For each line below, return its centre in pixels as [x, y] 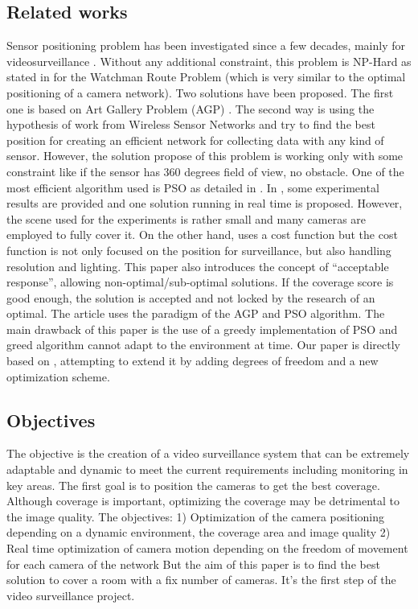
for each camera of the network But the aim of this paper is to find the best [193, 564]
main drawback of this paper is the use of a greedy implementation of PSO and [202, 329]
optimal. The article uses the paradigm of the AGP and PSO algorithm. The [196, 313]
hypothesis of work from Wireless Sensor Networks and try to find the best [191, 124]
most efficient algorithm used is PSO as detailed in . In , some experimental [193, 187]
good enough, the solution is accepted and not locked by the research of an [191, 297]
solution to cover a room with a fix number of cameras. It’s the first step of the [201, 580]
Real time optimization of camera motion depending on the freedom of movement [207, 548]
